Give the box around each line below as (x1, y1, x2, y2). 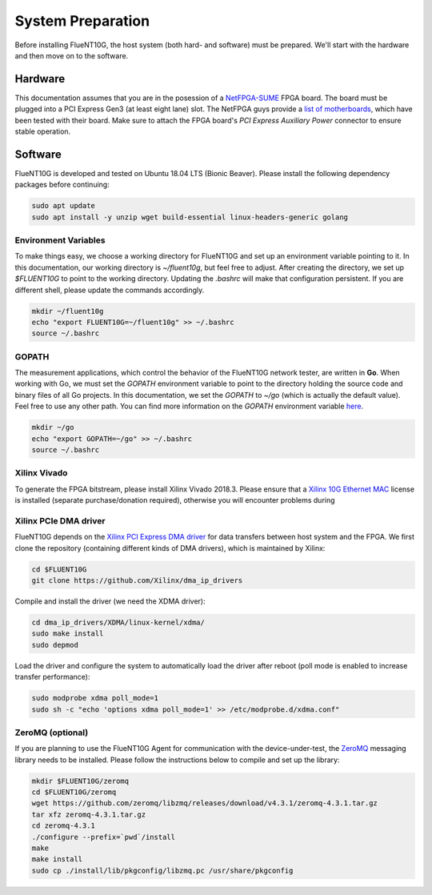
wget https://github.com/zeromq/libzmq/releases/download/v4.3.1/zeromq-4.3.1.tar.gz (31, 799, 378, 808)
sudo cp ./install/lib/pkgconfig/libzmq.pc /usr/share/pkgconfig (31, 865, 294, 875)
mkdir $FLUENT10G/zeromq (31, 777, 130, 785)
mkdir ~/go (31, 423, 74, 432)
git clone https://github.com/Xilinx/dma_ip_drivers (31, 576, 243, 585)
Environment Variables (14, 235, 106, 246)
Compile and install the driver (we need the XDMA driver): (14, 596, 206, 606)
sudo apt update (31, 201, 96, 211)
